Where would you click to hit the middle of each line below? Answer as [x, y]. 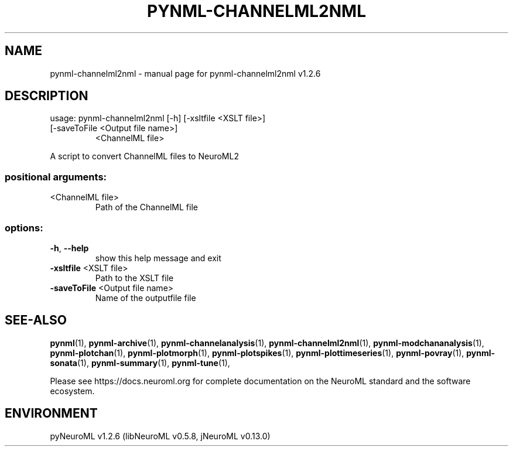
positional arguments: [56, 177]
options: [24, 228]
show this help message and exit [158, 258]
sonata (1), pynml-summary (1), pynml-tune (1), [140, 363]
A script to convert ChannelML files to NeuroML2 [144, 156]
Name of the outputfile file [146, 298]
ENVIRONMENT [51, 414]
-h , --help [69, 248]
